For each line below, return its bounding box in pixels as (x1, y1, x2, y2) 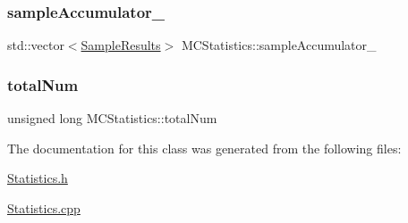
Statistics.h (7, 169, 68, 187)
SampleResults (81, 36, 161, 54)
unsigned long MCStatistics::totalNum (7, 109, 217, 128)
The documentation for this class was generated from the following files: (7, 138, 402, 157)
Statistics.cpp (7, 198, 81, 217)
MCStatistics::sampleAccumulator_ (181, 36, 377, 54)
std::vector (7, 36, 64, 54)
